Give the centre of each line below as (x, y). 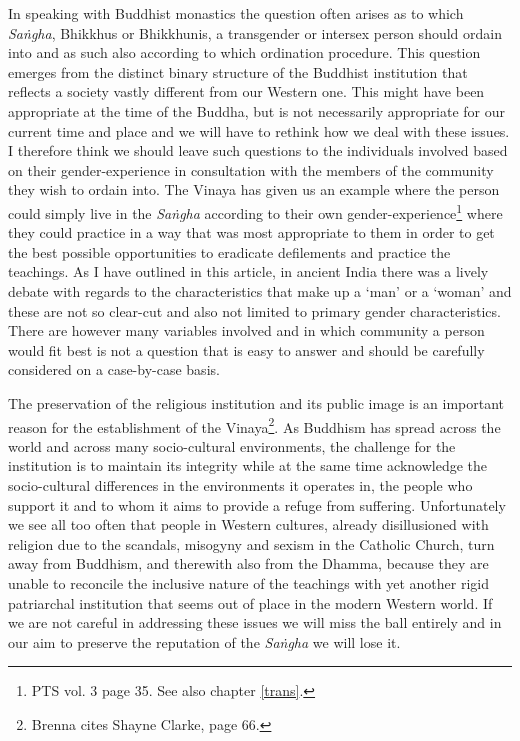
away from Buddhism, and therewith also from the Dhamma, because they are (248, 563)
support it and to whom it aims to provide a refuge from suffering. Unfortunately (257, 504)
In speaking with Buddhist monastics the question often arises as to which (236, 13)
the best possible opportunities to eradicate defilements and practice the (229, 251)
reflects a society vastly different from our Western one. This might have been (246, 91)
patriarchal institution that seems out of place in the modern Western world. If (250, 602)
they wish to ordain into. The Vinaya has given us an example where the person (254, 189)
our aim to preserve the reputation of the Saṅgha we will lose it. (204, 641)
